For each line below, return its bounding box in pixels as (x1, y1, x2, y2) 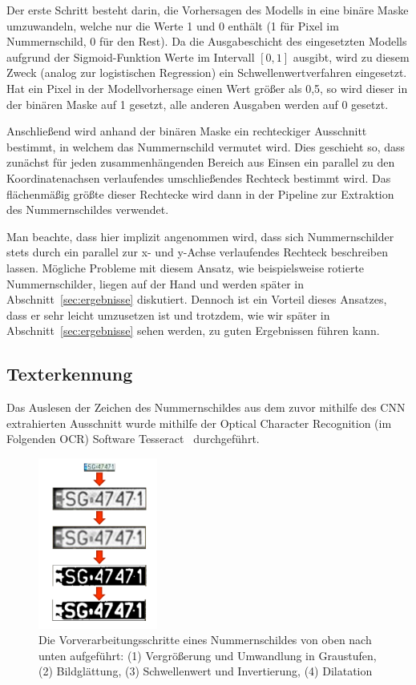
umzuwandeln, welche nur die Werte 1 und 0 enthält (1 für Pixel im (6, 17, 339, 34)
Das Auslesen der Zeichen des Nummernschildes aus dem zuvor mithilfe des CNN (6, 399, 406, 416)
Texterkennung (6, 361, 133, 386)
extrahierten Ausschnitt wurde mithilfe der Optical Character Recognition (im (6, 414, 392, 431)
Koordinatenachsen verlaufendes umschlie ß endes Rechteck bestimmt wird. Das (6, 169, 391, 186)
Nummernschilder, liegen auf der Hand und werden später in (6, 275, 304, 292)
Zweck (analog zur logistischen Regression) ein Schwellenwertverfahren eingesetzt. (6, 64, 407, 81)
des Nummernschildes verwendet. (6, 201, 169, 218)
